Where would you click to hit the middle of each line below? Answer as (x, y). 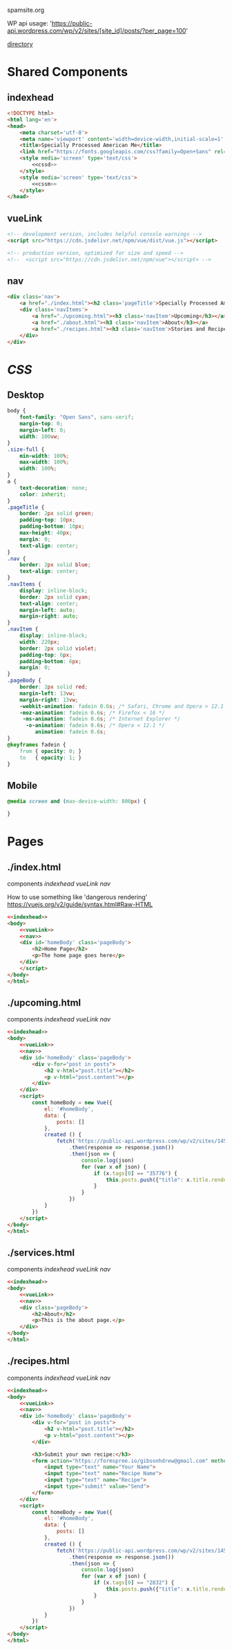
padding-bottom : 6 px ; (50, 661)
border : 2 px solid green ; (57, 514)
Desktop (26, 395)
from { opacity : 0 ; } (50, 751)
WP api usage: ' (29, 23)
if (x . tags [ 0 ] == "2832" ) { (134, 1583)
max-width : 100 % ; (45, 462)
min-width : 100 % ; (45, 456)
